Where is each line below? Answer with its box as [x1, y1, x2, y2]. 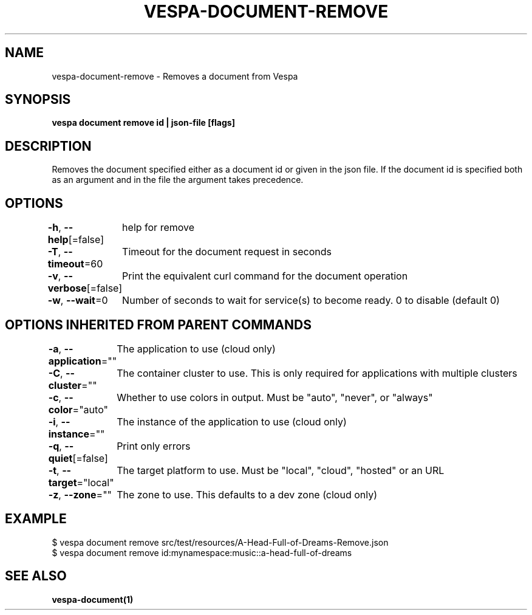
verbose [47, 282, 87, 295]
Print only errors [117, 439, 191, 452]
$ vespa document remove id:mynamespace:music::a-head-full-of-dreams [52, 547, 352, 558]
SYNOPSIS [5, 92, 71, 108]
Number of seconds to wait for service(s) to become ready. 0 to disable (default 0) [122, 294, 500, 307]
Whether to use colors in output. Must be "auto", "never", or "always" [117, 391, 433, 404]
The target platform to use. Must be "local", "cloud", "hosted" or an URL [117, 464, 445, 476]
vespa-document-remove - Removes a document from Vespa [52, 70, 298, 81]
